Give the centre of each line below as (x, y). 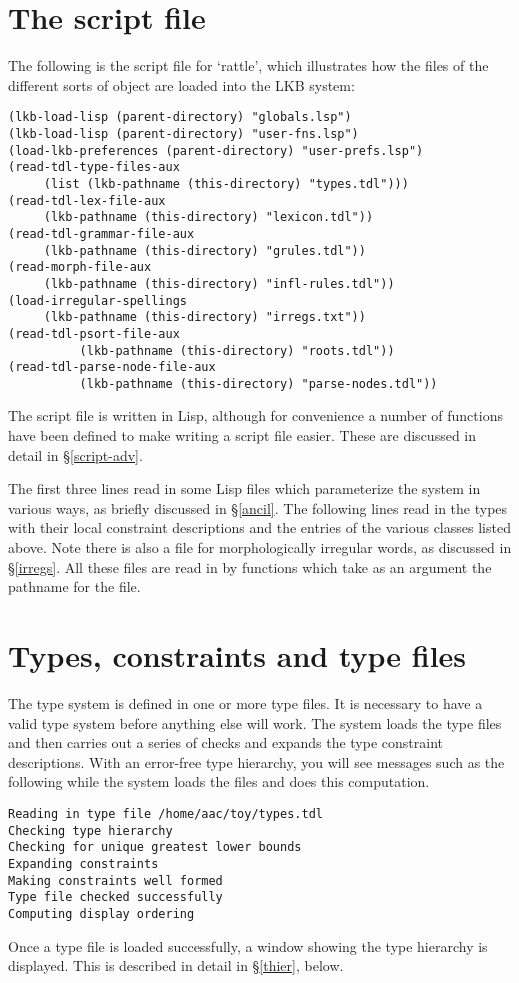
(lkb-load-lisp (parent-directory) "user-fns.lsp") (183, 133)
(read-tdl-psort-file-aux (94, 333)
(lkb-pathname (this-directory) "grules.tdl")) (204, 250)
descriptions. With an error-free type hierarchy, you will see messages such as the (256, 761)
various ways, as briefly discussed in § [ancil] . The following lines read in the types (258, 507)
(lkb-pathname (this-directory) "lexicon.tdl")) (208, 217)
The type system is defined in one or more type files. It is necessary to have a (245, 702)
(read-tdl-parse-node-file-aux (112, 367)
